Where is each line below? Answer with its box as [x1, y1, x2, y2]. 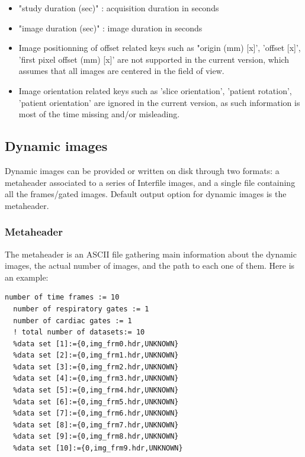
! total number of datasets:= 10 [13, 328, 145, 337]
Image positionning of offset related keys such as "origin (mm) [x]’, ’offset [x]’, [18, 41, 301, 54]
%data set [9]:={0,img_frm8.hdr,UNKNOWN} [13, 432, 179, 441]
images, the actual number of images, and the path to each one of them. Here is [5, 259, 295, 272]
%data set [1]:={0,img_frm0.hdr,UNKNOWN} [13, 339, 179, 348]
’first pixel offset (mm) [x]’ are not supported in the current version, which [18, 53, 290, 65]
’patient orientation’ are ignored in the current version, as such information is [18, 96, 300, 108]
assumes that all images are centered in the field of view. [18, 65, 224, 77]
